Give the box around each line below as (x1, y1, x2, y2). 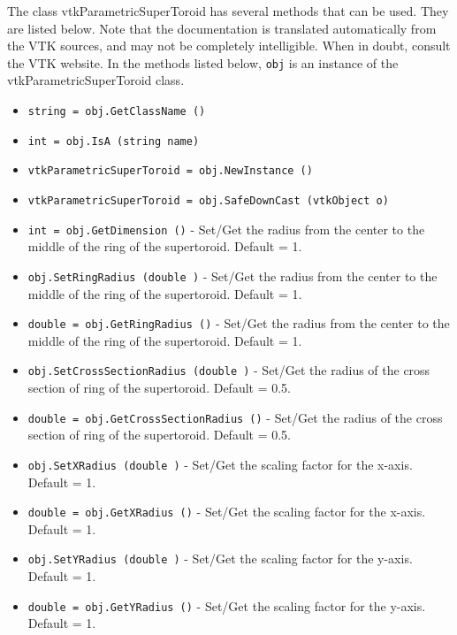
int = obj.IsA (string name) (27, 134, 200, 148)
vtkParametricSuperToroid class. (7, 71, 185, 89)
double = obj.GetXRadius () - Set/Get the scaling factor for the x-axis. (27, 502, 426, 521)
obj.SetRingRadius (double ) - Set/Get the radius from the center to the (27, 266, 438, 285)
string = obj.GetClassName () (27, 105, 206, 119)
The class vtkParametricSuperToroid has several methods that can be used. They (7, 2, 449, 19)
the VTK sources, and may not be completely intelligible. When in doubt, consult (7, 36, 451, 55)
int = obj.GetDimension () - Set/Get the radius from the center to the (27, 219, 425, 238)
